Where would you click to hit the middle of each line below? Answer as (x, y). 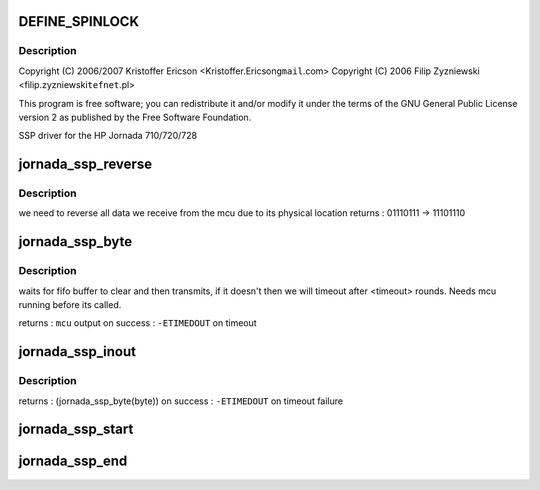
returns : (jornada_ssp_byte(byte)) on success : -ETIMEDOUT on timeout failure (181, 401)
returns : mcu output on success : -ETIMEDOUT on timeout (137, 323)
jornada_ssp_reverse (85, 164)
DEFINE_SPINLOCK (79, 21)
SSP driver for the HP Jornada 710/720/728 (108, 136)
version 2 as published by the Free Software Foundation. (135, 117)
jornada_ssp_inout (77, 351)
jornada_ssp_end (73, 461)
